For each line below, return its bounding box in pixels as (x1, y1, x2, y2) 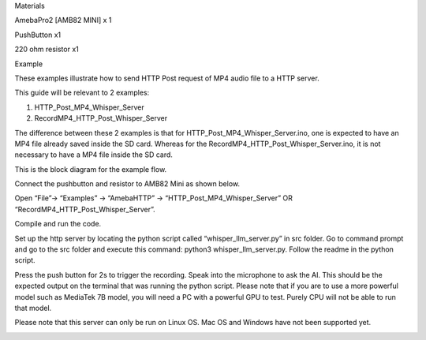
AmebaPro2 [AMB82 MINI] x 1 (14, 16, 112, 25)
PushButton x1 (14, 30, 62, 39)
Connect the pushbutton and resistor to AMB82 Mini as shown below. (14, 179, 241, 189)
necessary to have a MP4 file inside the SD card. (14, 150, 174, 159)
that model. (14, 303, 52, 312)
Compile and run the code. (14, 219, 102, 229)
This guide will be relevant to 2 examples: (14, 88, 150, 98)
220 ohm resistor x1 (14, 44, 79, 54)
